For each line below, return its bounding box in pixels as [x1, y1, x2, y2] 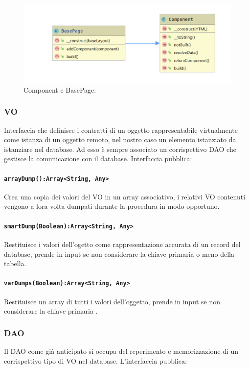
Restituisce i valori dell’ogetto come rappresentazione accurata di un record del [4, 239, 241, 249]
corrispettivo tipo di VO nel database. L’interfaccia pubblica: [4, 355, 187, 366]
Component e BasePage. [23, 84, 96, 95]
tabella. [4, 258, 26, 269]
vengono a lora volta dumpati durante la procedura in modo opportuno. [4, 201, 220, 211]
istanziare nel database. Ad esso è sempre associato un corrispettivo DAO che [4, 144, 236, 154]
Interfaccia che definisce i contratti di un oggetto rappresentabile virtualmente [4, 124, 238, 135]
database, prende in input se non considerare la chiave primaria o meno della [4, 248, 234, 259]
